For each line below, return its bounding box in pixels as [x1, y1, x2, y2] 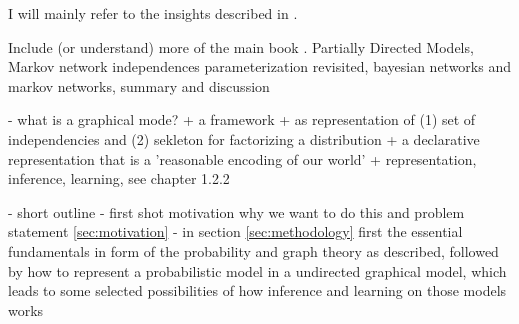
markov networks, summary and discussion [8, 75, 270, 96]
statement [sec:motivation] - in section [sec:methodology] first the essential [8, 221, 463, 242]
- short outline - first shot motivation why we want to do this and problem [8, 201, 465, 222]
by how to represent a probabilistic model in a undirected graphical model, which [8, 260, 507, 281]
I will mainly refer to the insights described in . [8, 3, 298, 23]
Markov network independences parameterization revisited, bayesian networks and [8, 56, 511, 77]
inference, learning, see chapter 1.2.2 [8, 168, 230, 189]
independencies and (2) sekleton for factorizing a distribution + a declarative [8, 128, 480, 149]
